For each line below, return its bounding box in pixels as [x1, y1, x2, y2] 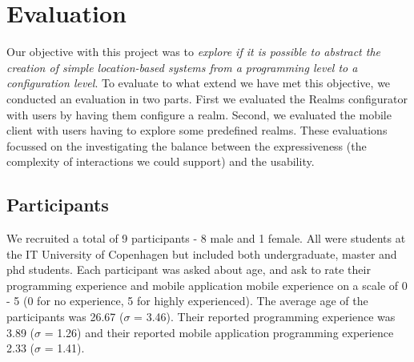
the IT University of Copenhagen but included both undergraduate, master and [6, 245, 397, 262]
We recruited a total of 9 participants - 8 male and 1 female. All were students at [6, 230, 406, 247]
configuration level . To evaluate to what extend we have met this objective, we [6, 74, 391, 91]
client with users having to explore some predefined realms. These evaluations [6, 122, 388, 139]
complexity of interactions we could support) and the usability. [6, 153, 315, 170]
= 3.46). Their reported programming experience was [134, 308, 396, 325]
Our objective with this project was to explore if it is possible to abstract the [6, 43, 380, 60]
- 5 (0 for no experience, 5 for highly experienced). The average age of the [6, 292, 368, 309]
